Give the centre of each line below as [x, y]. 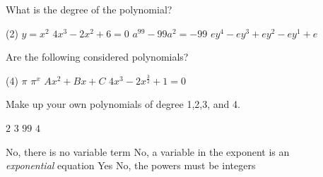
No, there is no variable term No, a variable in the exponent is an [148, 151]
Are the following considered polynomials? [97, 57]
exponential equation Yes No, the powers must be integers [131, 165]
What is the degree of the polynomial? [89, 9]
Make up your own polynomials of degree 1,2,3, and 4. [123, 104]
